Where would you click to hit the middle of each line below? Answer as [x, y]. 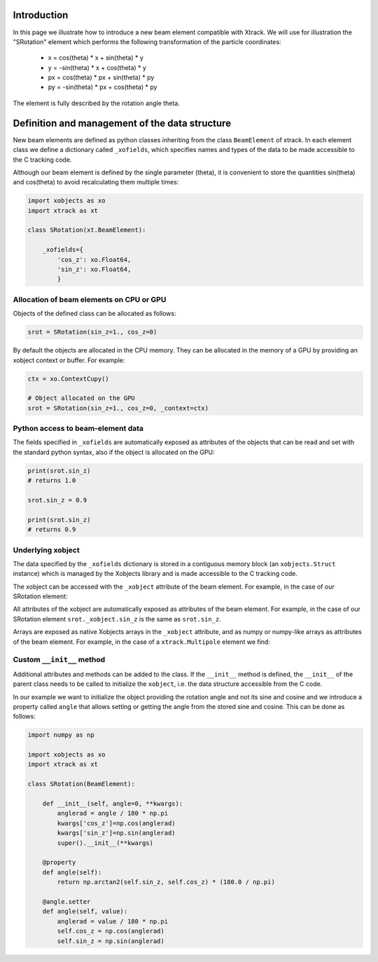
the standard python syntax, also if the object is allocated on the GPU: [114, 452]
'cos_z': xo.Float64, [94, 260]
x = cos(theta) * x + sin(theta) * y [96, 58]
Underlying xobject [46, 550]
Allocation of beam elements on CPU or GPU [90, 299]
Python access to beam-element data [78, 429]
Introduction [41, 15]
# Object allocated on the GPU [82, 398]
